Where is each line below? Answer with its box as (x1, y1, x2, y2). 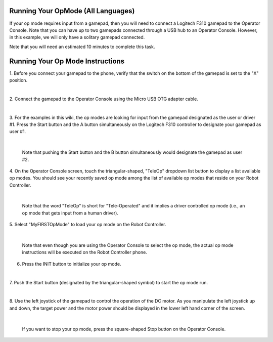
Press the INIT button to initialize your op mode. (22, 261, 121, 267)
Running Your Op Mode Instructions (9, 57, 125, 65)
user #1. (9, 129, 26, 135)
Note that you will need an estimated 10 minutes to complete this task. (9, 44, 155, 50)
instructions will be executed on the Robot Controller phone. (22, 249, 148, 255)
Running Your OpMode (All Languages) (9, 7, 135, 15)
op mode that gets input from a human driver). (22, 210, 119, 216)
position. (9, 77, 28, 83)
